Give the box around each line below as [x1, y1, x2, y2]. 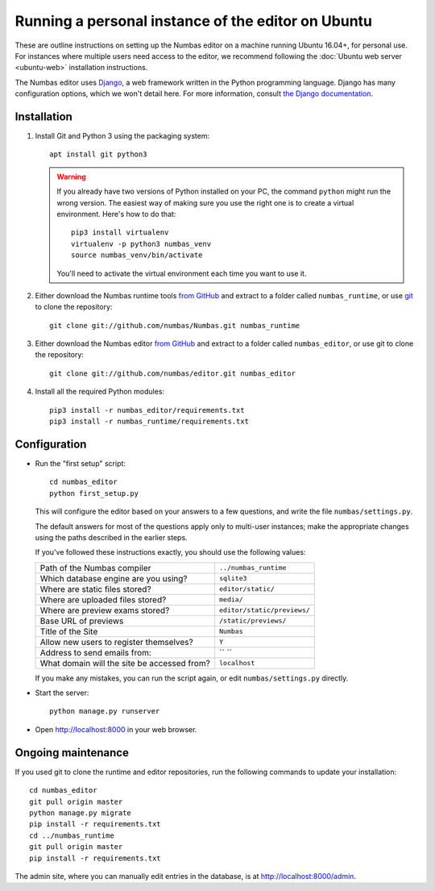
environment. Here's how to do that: [56, 209, 176, 219]
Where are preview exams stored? [39, 605, 170, 616]
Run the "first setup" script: [35, 458, 126, 468]
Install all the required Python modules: [35, 387, 165, 397]
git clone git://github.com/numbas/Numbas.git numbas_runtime [49, 321, 300, 330]
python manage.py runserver [49, 706, 160, 716]
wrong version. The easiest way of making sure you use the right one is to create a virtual [56, 198, 354, 207]
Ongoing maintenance [14, 746, 129, 760]
